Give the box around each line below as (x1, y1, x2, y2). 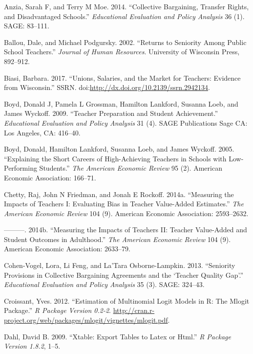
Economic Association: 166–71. (4, 172, 96, 182)
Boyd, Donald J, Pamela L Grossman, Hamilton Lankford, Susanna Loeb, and (4, 98, 238, 109)
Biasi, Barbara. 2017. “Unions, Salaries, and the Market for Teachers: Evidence (4, 72, 241, 83)
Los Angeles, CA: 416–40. (4, 127, 81, 137)
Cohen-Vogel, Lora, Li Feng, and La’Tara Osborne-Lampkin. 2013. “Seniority (4, 260, 235, 270)
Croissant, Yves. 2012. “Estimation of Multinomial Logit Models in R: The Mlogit (4, 295, 250, 306)
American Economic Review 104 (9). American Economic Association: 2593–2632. (4, 208, 249, 218)
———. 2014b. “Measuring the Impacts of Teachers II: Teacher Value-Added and (4, 224, 247, 235)
